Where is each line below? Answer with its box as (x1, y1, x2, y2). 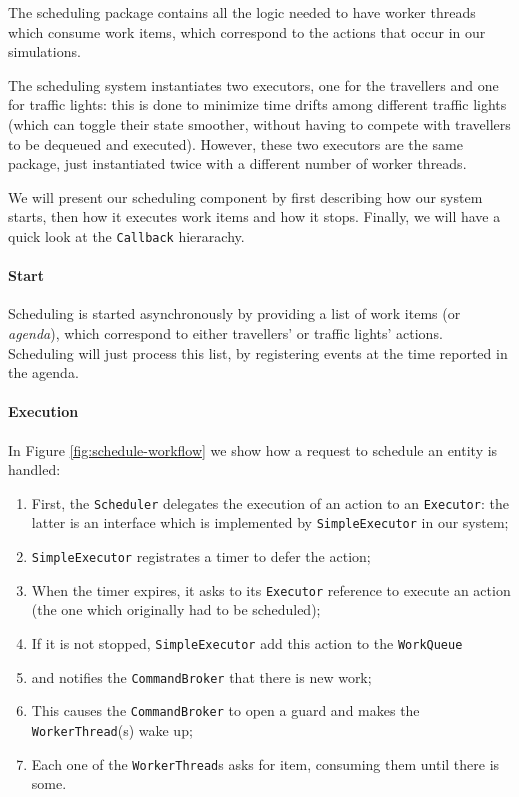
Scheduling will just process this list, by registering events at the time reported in (8, 342, 508, 363)
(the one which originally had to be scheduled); (31, 599, 321, 620)
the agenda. (8, 362, 79, 383)
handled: (8, 459, 61, 480)
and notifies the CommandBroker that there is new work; (31, 666, 372, 687)
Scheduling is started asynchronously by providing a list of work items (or (8, 303, 461, 324)
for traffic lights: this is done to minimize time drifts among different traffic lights (8, 94, 507, 115)
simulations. (8, 41, 81, 62)
